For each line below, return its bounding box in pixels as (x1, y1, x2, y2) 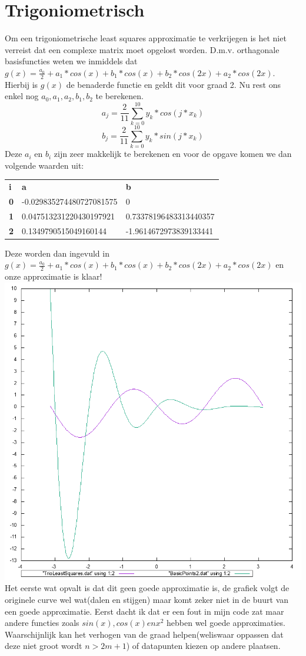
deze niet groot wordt (5, 639, 82, 652)
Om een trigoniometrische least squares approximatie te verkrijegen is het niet (5, 32, 287, 44)
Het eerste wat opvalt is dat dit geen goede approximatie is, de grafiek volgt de (5, 582, 290, 594)
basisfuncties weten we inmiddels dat (5, 55, 138, 67)
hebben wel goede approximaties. (167, 616, 285, 629)
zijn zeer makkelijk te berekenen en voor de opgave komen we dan (54, 147, 292, 160)
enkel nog (5, 90, 39, 102)
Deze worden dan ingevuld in (5, 247, 109, 259)
